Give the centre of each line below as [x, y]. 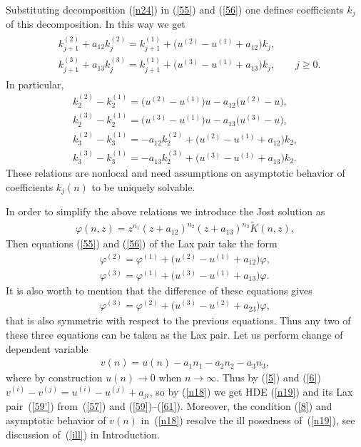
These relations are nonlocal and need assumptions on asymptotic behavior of [176, 173]
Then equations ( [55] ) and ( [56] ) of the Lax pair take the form [142, 243]
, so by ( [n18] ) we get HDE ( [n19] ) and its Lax [251, 391]
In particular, [35, 84]
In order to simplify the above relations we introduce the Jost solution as [166, 211]
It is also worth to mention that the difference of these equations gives [159, 290]
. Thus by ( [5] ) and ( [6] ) [269, 377]
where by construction [54, 377]
